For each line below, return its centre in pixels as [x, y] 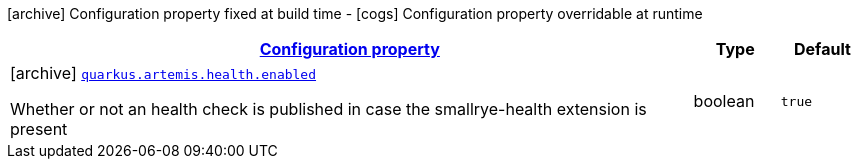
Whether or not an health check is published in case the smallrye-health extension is [328, 109]
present [39, 129]
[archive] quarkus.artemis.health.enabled [163, 73]
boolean [724, 101]
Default [822, 49]
